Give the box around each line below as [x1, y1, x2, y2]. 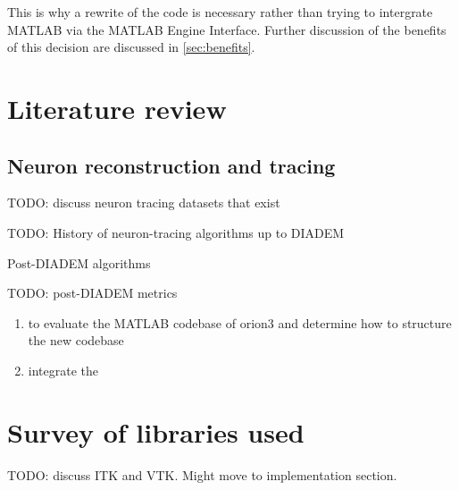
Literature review [7, 89, 227, 126]
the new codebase [28, 331, 124, 350]
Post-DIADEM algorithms [7, 253, 151, 272]
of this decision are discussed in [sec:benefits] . [7, 38, 255, 56]
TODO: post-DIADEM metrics [7, 283, 178, 302]
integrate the [28, 360, 99, 379]
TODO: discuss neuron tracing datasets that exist [7, 193, 280, 212]
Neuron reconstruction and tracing [7, 151, 336, 179]
